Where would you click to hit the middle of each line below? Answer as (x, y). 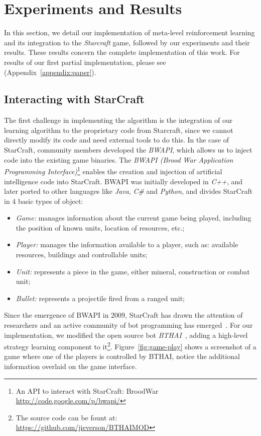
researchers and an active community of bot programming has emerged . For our (128, 325)
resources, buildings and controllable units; (82, 255)
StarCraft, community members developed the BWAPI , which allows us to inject (128, 150)
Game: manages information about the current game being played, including (134, 218)
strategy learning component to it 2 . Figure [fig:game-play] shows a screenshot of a (130, 346)
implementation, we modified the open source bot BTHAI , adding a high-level (126, 335)
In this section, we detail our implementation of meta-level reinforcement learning (129, 32)
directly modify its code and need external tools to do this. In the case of (116, 140)
